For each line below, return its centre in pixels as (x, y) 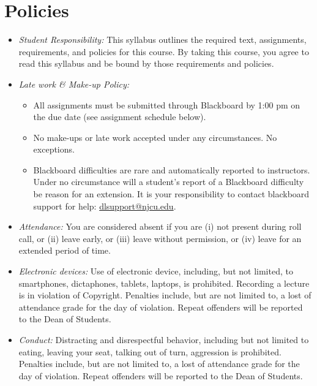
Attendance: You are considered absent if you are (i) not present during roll (160, 226)
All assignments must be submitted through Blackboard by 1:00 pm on (167, 104)
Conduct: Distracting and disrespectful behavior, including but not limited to (164, 339)
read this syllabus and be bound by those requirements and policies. (146, 63)
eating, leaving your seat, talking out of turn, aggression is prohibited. (150, 351)
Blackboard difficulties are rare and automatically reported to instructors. (172, 169)
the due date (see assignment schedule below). (120, 117)
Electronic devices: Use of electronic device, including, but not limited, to (156, 271)
